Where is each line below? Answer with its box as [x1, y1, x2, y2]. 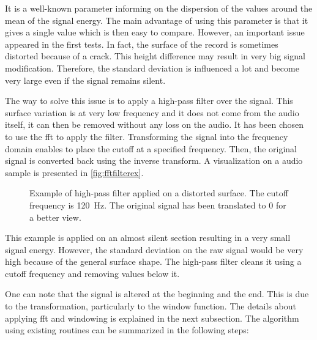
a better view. [29, 210, 81, 223]
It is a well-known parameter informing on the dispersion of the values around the [5, 2, 313, 14]
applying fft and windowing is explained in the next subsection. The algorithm [5, 311, 299, 324]
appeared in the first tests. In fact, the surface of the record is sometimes [5, 37, 278, 50]
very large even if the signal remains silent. [5, 73, 166, 86]
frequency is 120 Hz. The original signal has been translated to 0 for [29, 198, 286, 211]
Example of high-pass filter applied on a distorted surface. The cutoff [29, 187, 288, 199]
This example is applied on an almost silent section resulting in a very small [5, 231, 291, 244]
